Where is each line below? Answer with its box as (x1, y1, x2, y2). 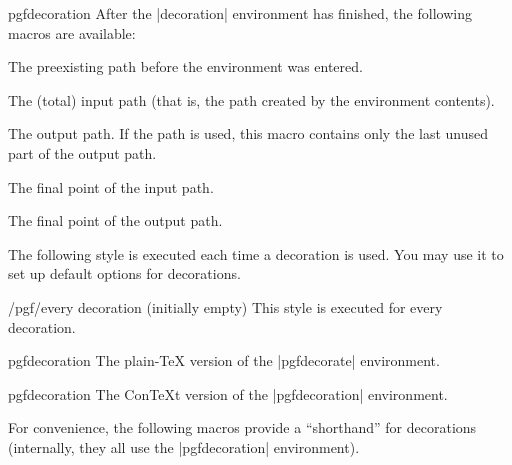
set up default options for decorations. (8, 263, 241, 284)
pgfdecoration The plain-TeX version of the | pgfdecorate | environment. (8, 350, 440, 371)
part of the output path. (8, 142, 157, 163)
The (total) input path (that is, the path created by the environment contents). (8, 89, 495, 110)
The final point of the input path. (8, 176, 214, 197)
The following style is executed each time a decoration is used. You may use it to (8, 243, 504, 264)
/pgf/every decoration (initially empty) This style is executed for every (8, 296, 443, 317)
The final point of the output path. (8, 210, 223, 231)
